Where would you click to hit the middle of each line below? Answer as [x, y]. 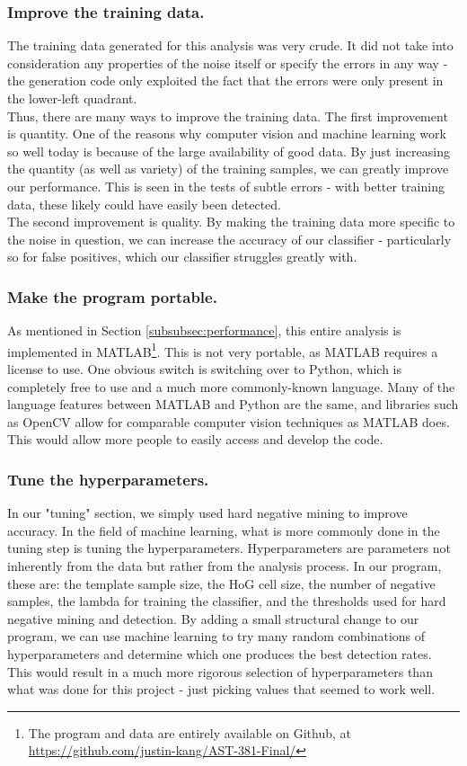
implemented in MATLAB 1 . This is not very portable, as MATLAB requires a [223, 350]
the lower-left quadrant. [72, 98]
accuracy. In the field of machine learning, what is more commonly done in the [224, 530]
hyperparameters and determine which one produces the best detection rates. [220, 653]
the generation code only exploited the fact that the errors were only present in [225, 80]
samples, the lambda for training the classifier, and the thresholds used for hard [227, 601]
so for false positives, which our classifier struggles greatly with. [182, 257]
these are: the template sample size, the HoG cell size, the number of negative [221, 583]
